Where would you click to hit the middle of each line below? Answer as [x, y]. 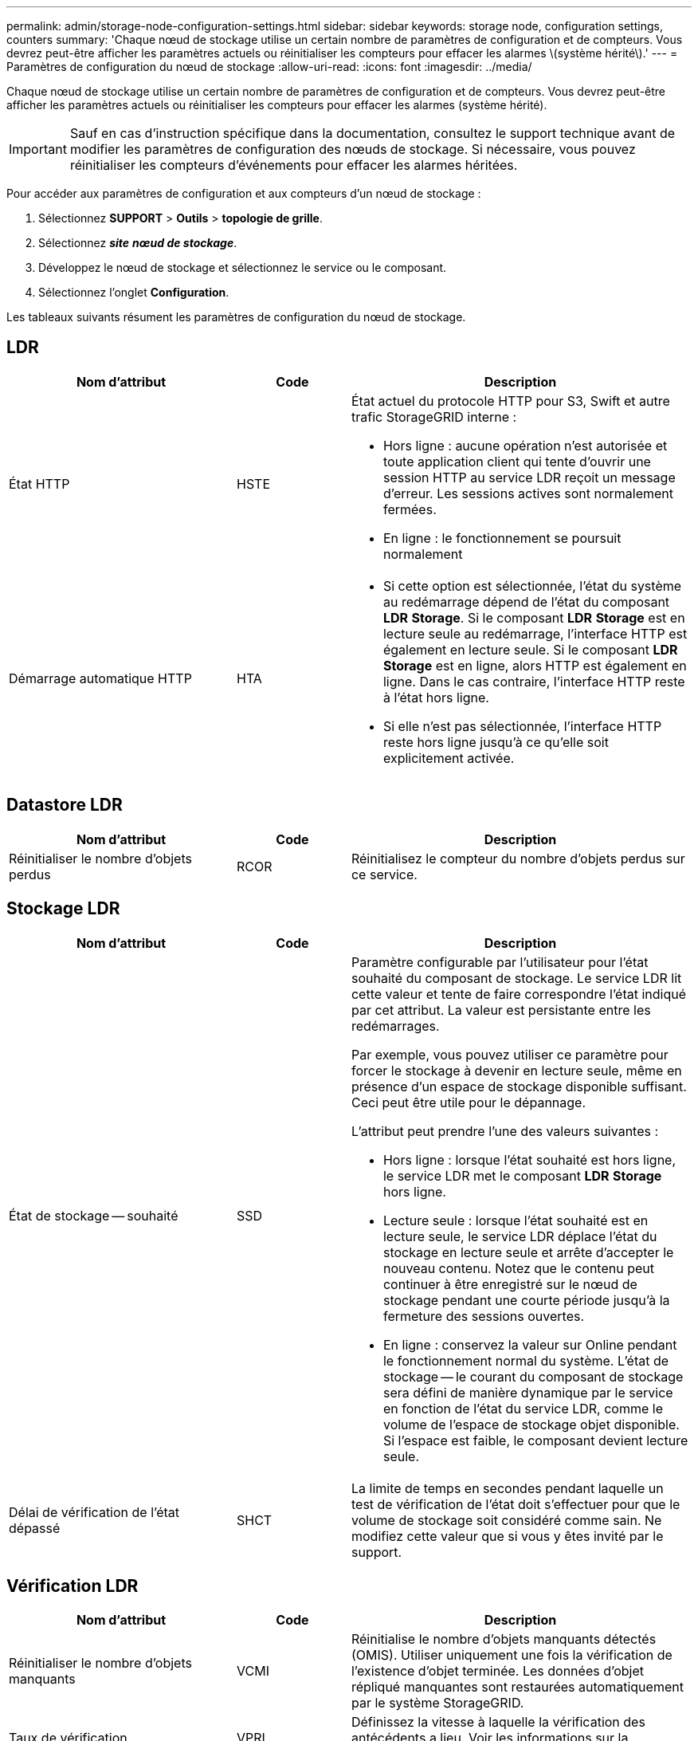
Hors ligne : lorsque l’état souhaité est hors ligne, [529, 1159]
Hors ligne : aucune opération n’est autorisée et [525, 445]
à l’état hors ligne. [436, 697]
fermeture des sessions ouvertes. [484, 1316]
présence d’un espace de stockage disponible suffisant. [519, 1086]
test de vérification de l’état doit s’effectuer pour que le [516, 1504]
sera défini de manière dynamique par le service [528, 1392]
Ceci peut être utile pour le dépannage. [469, 1102]
